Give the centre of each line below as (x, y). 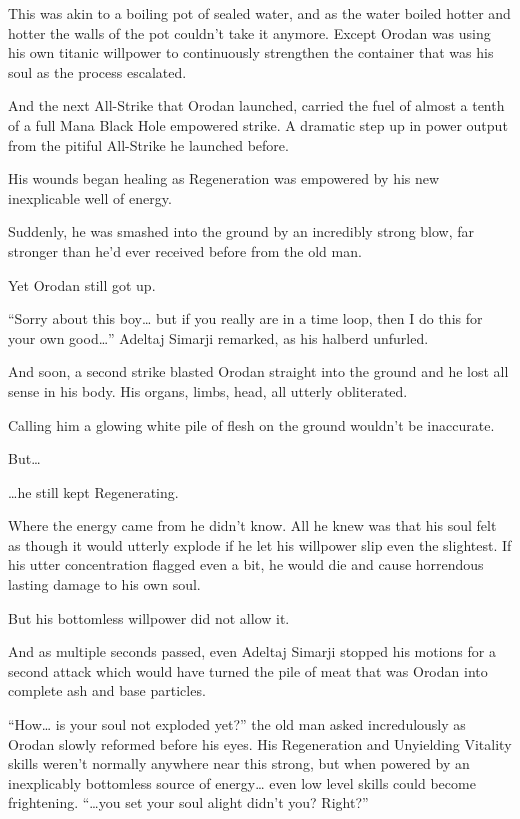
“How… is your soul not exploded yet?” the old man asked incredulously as (237, 724)
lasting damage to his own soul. (104, 584)
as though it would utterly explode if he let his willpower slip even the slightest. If (260, 544)
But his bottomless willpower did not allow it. (149, 617)
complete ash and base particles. (107, 690)
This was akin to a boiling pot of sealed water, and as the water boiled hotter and (259, 13)
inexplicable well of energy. (90, 197)
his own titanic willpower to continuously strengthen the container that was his (251, 52)
